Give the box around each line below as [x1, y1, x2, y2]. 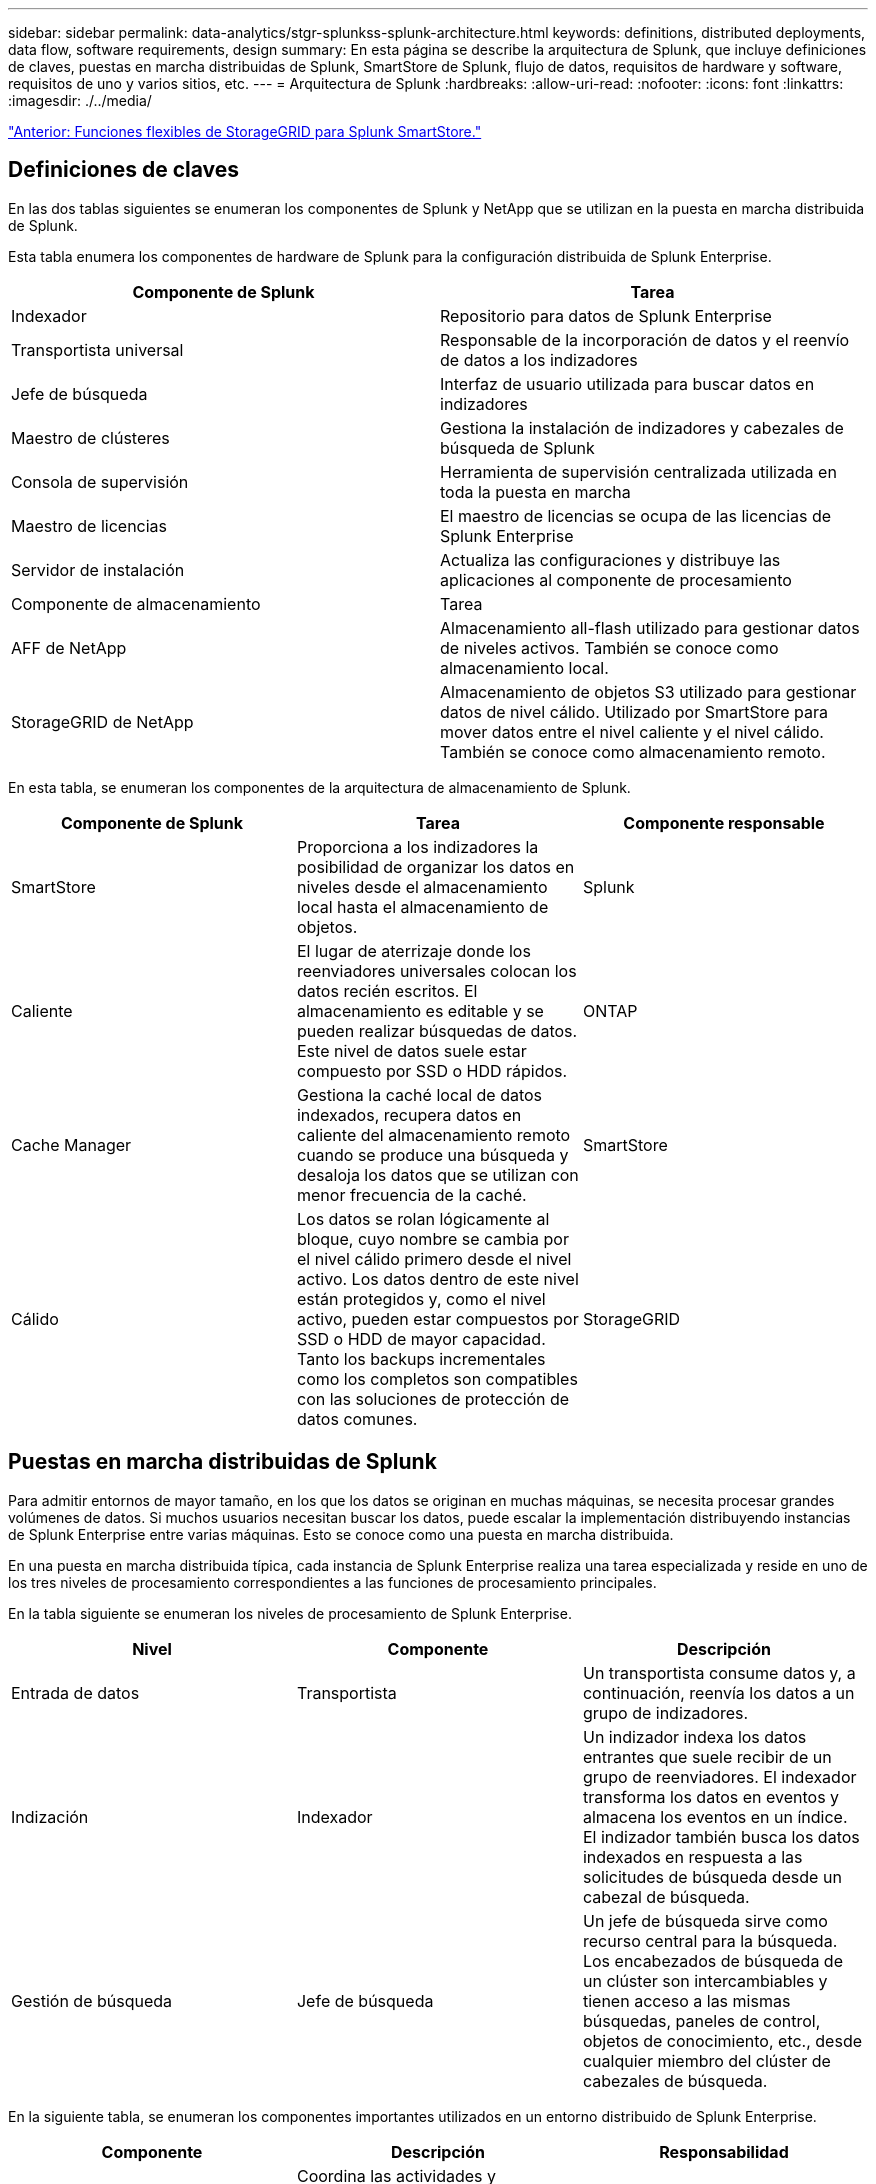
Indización [11, 1806, 89, 1827]
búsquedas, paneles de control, [582, 2010, 821, 2031]
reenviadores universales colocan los [296, 960, 577, 981]
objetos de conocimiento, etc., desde [582, 2030, 863, 2051]
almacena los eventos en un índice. [582, 1806, 848, 1827]
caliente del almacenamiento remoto [296, 1124, 571, 1145]
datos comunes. [296, 1408, 418, 1429]
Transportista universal [11, 339, 184, 360]
